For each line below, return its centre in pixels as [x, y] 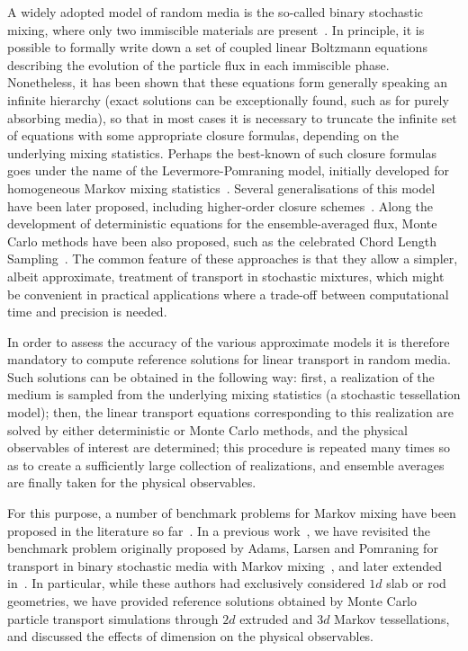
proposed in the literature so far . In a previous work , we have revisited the [219, 530]
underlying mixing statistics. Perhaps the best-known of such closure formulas [222, 152]
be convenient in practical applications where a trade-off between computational [228, 294]
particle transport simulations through [113, 618]
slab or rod [416, 583]
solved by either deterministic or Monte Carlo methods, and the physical [207, 429]
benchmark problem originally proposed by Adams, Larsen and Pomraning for [223, 548]
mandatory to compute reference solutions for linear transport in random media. [229, 359]
